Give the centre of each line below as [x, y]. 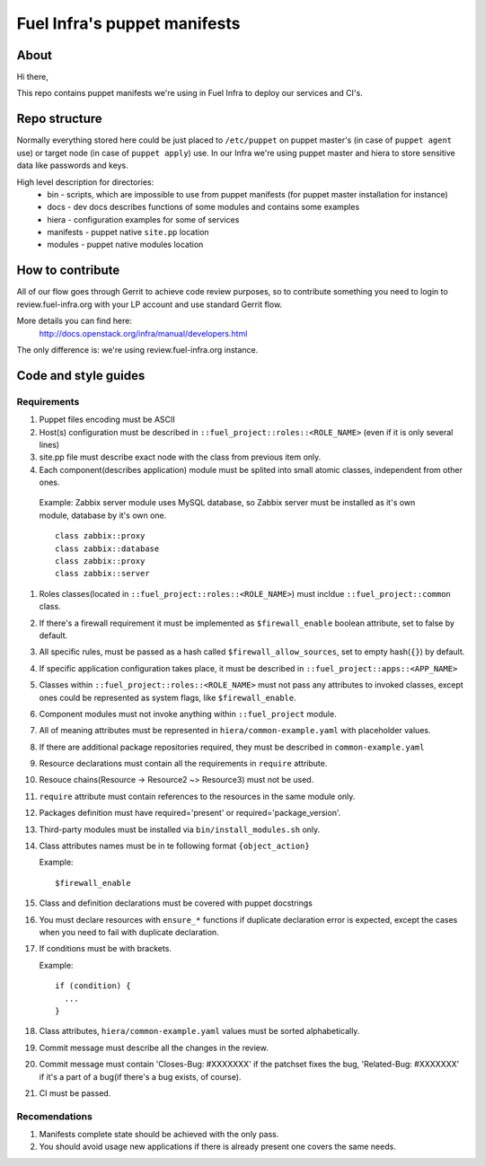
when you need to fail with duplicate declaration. [129, 932]
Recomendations [55, 1116]
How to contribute [68, 271]
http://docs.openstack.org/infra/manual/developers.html [143, 333]
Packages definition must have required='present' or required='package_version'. [190, 813]
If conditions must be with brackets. [106, 949]
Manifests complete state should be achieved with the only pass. [159, 1135]
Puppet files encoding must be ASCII [107, 420]
